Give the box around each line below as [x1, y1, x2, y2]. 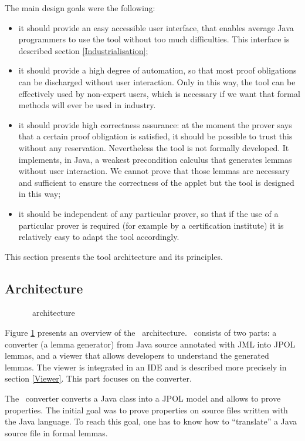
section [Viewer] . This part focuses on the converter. [5, 372, 192, 385]
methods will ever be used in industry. [18, 99, 156, 111]
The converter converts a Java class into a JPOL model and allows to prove [5, 392, 281, 405]
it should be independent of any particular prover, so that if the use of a [18, 207, 279, 219]
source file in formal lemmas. [5, 426, 108, 439]
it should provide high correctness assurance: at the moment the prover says [18, 118, 292, 131]
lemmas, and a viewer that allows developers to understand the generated [5, 349, 269, 362]
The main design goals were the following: [5, 2, 155, 14]
